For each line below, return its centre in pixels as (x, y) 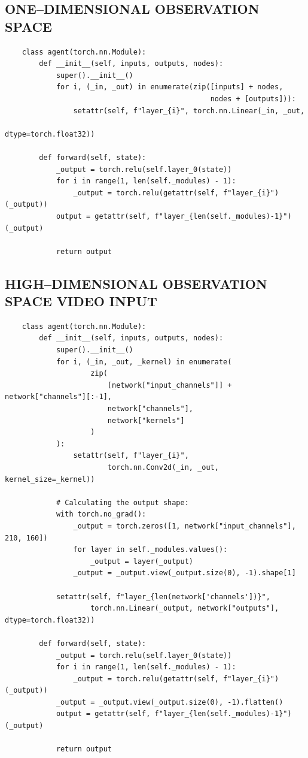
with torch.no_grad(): (101, 514)
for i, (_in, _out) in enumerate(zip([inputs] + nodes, (170, 87)
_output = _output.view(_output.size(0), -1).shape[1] (185, 573)
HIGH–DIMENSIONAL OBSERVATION (136, 283)
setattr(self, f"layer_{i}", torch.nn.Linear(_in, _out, (189, 111)
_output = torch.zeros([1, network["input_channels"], (185, 526)
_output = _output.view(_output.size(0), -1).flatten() (170, 702)
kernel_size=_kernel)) (50, 479)
